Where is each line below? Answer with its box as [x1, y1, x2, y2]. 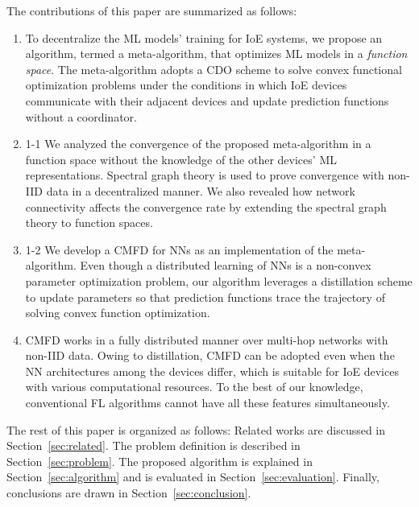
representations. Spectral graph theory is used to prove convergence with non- [25, 167, 410, 183]
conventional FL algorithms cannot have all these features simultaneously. [25, 394, 390, 411]
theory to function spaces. [25, 214, 153, 231]
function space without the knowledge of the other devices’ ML [25, 150, 337, 167]
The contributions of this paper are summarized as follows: [6, 2, 297, 19]
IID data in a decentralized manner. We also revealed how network [25, 182, 355, 199]
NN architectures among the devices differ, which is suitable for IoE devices [25, 362, 399, 379]
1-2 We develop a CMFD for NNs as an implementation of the [25, 241, 334, 258]
